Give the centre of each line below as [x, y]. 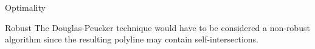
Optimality [25, 7]
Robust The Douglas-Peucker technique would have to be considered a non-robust [157, 27]
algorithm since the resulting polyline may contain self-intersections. [132, 39]
